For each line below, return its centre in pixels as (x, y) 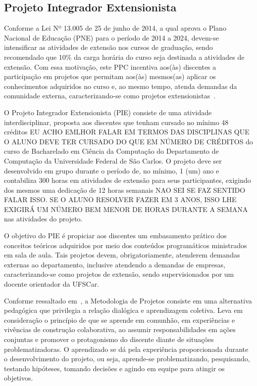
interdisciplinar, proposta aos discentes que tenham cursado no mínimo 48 (116, 122)
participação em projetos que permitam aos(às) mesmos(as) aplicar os (110, 76)
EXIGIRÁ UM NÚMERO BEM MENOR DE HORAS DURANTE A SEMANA (126, 209)
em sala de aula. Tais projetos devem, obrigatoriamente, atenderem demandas (122, 255)
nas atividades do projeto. (43, 219)
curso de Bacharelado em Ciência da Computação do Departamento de (111, 151)
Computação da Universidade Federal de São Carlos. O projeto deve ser (113, 160)
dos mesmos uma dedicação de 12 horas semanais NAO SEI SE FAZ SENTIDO (125, 190)
